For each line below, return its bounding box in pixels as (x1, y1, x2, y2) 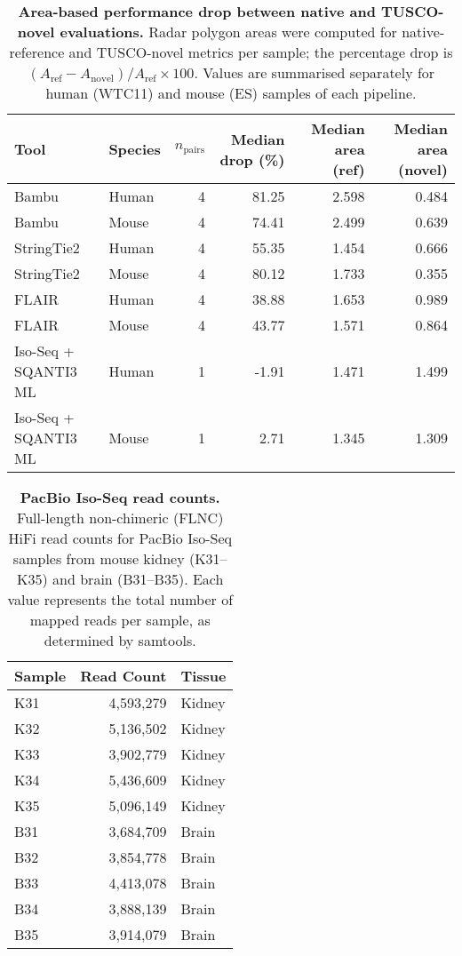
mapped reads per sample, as (29, 609, 211, 630)
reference (9, 42, 65, 62)
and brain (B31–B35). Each (52, 569, 224, 589)
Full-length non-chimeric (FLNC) (17, 507, 224, 528)
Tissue (180, 665, 227, 686)
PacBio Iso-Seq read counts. (20, 487, 220, 507)
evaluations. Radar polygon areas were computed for (60, 21, 397, 42)
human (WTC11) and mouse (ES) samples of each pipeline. (45, 83, 417, 103)
